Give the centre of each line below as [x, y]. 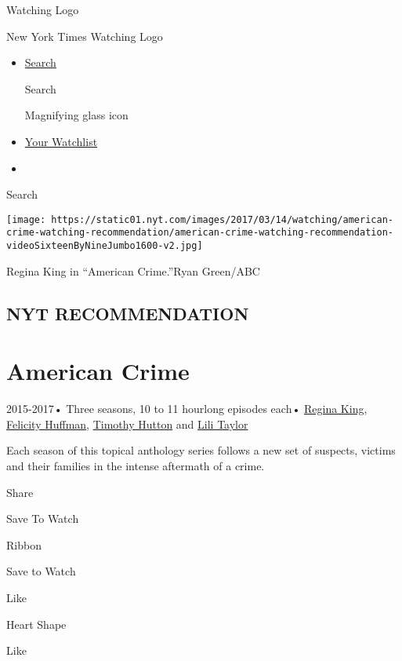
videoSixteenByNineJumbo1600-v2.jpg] [105, 246]
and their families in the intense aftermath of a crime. [136, 466]
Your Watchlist [61, 141]
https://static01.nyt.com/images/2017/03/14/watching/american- [222, 219]
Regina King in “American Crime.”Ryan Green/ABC [133, 270]
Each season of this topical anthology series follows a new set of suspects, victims [201, 450]
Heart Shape [36, 624]
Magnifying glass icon [76, 115]
